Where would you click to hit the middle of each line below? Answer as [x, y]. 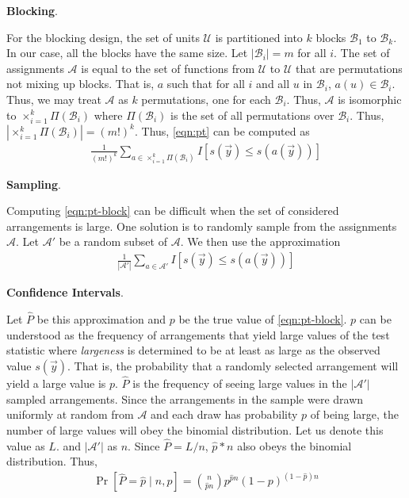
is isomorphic [370, 99]
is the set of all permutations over [252, 115]
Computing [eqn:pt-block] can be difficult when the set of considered [173, 211]
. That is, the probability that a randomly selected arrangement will [233, 365]
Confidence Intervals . [65, 292]
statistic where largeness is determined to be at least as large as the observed [193, 350]
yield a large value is [56, 383]
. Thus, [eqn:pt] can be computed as [222, 130]
